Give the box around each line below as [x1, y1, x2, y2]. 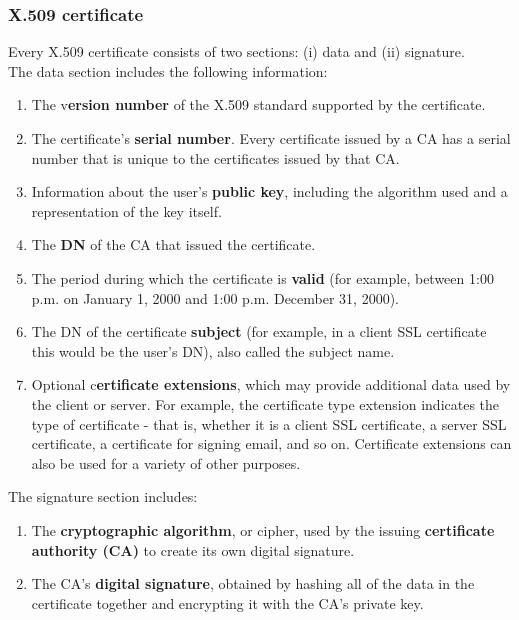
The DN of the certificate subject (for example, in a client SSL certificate [31, 321, 487, 342]
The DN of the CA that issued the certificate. [31, 234, 316, 255]
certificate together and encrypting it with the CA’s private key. [31, 592, 424, 613]
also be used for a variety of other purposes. [31, 452, 301, 473]
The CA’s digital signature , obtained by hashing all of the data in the [31, 573, 475, 594]
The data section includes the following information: [8, 60, 328, 81]
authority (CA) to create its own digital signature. [31, 539, 355, 560]
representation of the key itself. [31, 200, 222, 221]
